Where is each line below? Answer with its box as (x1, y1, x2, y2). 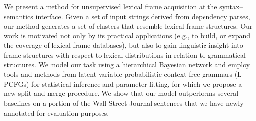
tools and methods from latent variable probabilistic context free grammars (4, 69, 232, 79)
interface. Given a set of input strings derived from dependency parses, (35, 11, 250, 21)
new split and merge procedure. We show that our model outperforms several (4, 88, 239, 98)
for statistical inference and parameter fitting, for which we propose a (31, 78, 242, 89)
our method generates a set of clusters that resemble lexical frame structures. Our (4, 21, 253, 31)
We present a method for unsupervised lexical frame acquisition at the (4, 1, 217, 11)
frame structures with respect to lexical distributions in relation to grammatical (4, 49, 246, 60)
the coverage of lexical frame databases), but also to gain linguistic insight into (4, 40, 243, 50)
